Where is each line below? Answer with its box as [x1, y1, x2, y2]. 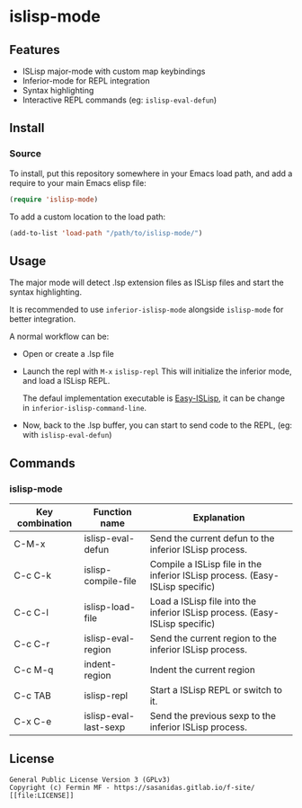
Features [9, 42, 60, 58]
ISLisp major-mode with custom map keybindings [22, 66, 206, 76]
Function [93, 505, 132, 518]
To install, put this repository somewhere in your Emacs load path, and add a [9, 168, 293, 179]
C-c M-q [13, 663, 54, 676]
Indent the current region [149, 663, 256, 676]
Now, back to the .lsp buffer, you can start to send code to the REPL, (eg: [22, 420, 293, 431]
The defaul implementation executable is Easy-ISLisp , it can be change [22, 393, 286, 404]
